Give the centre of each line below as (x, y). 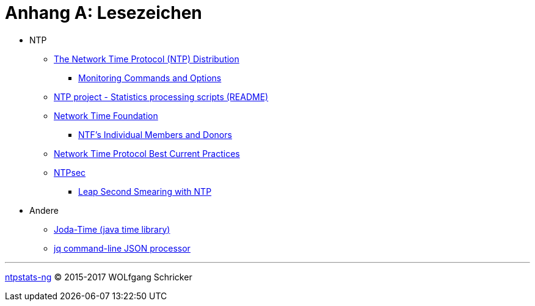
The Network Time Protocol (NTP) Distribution (147, 59)
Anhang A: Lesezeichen (104, 13)
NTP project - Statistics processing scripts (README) (161, 97)
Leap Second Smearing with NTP (145, 191)
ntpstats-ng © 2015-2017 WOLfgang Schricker (99, 277)
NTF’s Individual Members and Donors (155, 134)
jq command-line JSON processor (122, 248)
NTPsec (70, 172)
